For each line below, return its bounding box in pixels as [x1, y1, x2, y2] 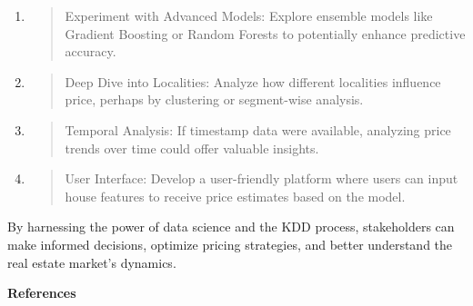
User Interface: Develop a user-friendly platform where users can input [65, 169, 458, 188]
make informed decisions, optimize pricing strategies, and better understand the [7, 234, 453, 253]
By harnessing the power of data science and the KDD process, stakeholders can [7, 217, 455, 236]
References [7, 283, 76, 302]
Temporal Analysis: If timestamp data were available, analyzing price [65, 120, 451, 139]
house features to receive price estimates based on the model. [65, 186, 406, 205]
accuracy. [65, 42, 116, 61]
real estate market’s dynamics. [7, 252, 176, 271]
